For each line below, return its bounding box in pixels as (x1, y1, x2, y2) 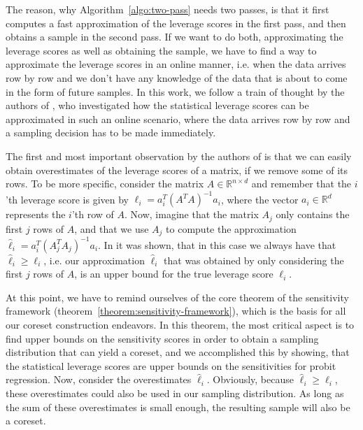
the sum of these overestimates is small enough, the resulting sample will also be (6, 399, 350, 414)
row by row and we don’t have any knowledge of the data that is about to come (6, 70, 348, 85)
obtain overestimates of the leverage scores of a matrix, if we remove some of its (6, 162, 348, 177)
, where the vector (220, 192, 299, 206)
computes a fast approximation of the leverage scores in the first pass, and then (6, 15, 346, 30)
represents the (6, 207, 66, 222)
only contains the (276, 207, 350, 222)
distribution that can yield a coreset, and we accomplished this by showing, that (6, 345, 350, 359)
